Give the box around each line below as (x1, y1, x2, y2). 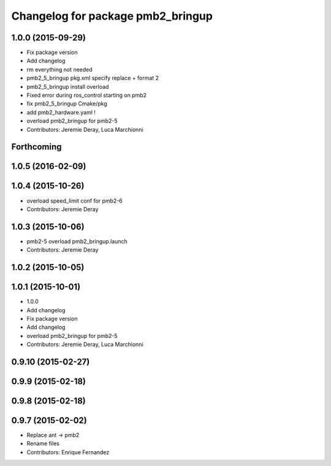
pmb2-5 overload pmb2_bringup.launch (26, 238, 128, 245)
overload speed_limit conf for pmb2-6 (26, 197, 123, 205)
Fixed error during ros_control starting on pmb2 (26, 92, 147, 99)
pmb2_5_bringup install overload (26, 83, 109, 90)
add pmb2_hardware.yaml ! (26, 108, 96, 116)
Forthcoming (11, 141, 62, 152)
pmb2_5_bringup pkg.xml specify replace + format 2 (26, 74, 159, 82)
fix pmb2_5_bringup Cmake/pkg (26, 100, 107, 107)
